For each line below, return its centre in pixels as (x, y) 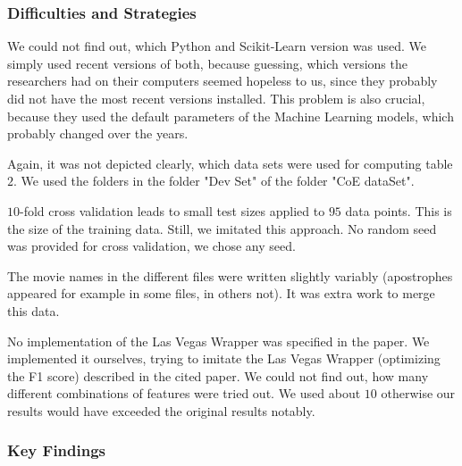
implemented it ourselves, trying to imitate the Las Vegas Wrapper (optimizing (224, 358)
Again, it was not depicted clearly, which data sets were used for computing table (230, 163)
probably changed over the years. (98, 133)
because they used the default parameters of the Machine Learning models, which (231, 116)
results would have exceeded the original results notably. (161, 410)
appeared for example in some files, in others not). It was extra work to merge (221, 293)
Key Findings (57, 450)
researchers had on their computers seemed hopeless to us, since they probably (223, 81)
